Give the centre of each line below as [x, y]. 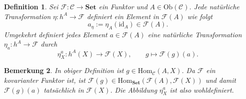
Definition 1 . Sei [31, 6]
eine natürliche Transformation [195, 34]
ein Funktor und [123, 6]
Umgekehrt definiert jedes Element [56, 34]
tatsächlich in [64, 89]
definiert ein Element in [123, 16]
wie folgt [200, 16]
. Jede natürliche [214, 6]
